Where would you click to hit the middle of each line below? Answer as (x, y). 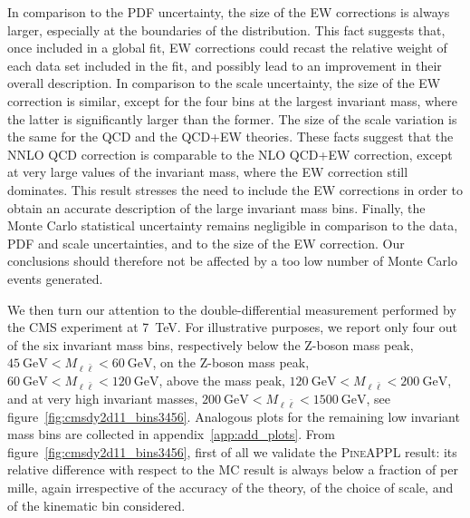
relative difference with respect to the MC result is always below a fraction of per (233, 469)
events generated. (55, 278)
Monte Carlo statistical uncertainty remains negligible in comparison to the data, (233, 225)
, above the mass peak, (222, 381)
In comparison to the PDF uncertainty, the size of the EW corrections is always (229, 12)
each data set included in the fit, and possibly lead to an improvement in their (225, 65)
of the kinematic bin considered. (96, 505)
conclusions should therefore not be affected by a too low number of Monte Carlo (232, 261)
